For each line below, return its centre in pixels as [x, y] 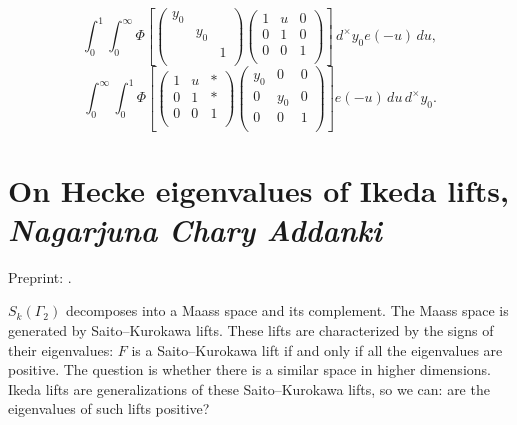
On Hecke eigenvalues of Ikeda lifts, [259, 189]
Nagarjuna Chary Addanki [195, 229]
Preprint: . [40, 276]
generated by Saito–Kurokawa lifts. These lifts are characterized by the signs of [251, 330]
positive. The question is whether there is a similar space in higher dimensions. [249, 369]
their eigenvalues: [61, 349]
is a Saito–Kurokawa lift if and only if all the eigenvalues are [317, 349]
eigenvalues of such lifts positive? [109, 408]
